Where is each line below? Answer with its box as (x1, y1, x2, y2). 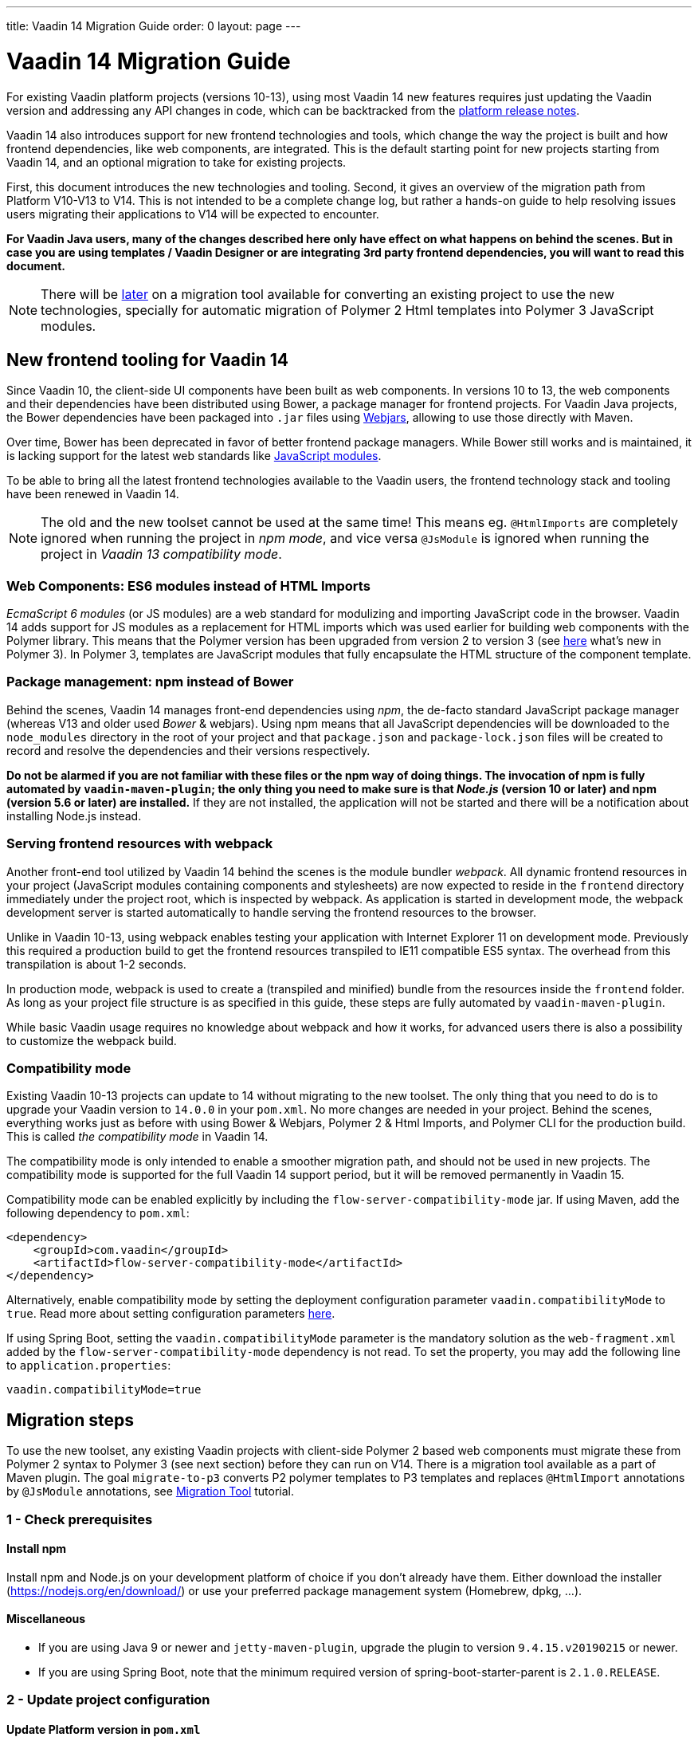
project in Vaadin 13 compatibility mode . (41, 546, 282, 563)
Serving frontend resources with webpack (6, 835, 273, 852)
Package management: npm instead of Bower (6, 674, 294, 690)
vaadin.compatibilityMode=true (6, 1383, 202, 1397)
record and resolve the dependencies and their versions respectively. (6, 743, 371, 757)
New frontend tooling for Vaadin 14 (6, 349, 288, 370)
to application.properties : (6, 1358, 171, 1373)
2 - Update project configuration (6, 1692, 210, 1708)
